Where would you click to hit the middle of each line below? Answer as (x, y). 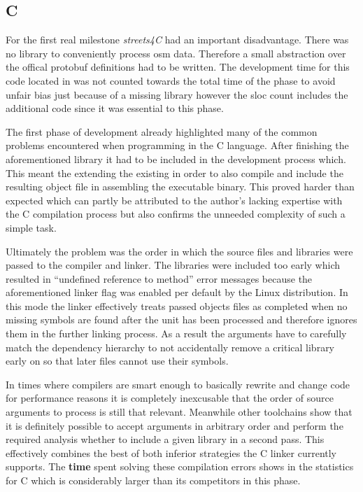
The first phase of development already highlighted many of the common (162, 131)
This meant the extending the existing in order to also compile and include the (175, 173)
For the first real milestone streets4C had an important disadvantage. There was (177, 40)
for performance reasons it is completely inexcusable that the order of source (170, 398)
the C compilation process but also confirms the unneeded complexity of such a (176, 214)
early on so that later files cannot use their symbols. (117, 361)
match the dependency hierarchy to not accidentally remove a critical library (170, 347)
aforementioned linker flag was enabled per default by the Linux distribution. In (177, 292)
